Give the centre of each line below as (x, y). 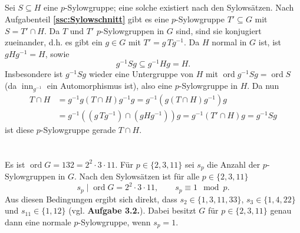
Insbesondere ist (34, 74)
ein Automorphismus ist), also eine (110, 86)
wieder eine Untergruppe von (141, 74)
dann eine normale (38, 222)
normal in (229, 42)
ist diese (19, 129)
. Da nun (263, 86)
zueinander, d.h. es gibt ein (54, 42)
